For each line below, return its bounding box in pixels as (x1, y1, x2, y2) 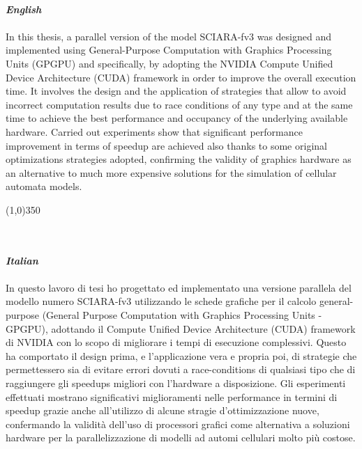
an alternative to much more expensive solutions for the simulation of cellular (6, 165, 337, 180)
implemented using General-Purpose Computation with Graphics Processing (6, 42, 332, 57)
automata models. (6, 179, 82, 194)
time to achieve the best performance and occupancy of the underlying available (6, 111, 348, 125)
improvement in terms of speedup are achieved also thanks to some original (6, 138, 327, 152)
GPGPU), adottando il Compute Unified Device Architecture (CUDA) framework (6, 321, 356, 336)
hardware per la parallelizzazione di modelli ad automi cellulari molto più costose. (6, 430, 356, 445)
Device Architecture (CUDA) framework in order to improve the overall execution (6, 70, 356, 84)
